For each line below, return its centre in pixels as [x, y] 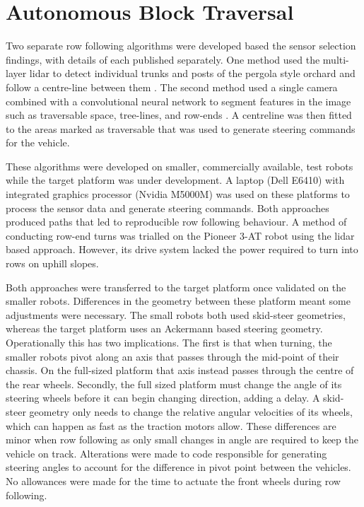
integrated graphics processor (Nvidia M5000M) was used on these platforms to [178, 194]
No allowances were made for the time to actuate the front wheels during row [173, 480]
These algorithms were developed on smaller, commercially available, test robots [180, 166]
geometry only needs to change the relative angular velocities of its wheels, [191, 411]
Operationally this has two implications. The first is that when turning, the [169, 342]
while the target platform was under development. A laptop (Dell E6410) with [175, 180]
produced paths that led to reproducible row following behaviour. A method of [176, 222]
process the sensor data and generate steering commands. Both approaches [168, 208]
